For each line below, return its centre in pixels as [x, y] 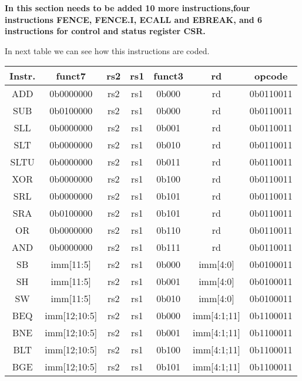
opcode [271, 76]
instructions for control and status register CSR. [105, 31]
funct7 [71, 76]
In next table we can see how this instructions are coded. [107, 50]
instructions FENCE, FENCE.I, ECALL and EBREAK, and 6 [134, 19]
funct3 [168, 76]
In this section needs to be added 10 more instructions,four [127, 8]
